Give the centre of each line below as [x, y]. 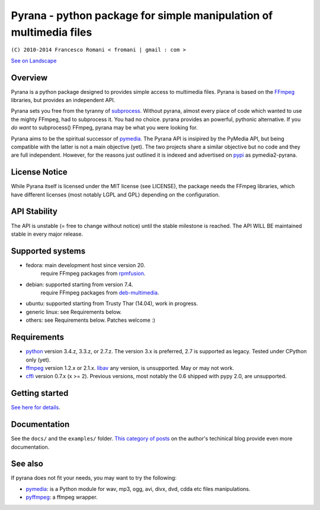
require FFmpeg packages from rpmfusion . [93, 274]
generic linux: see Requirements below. [74, 312]
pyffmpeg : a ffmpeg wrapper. [62, 497]
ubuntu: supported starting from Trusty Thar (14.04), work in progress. [112, 303]
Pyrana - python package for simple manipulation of [142, 15]
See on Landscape [34, 61]
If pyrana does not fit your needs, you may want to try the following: [94, 478]
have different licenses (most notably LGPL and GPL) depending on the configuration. [116, 194]
